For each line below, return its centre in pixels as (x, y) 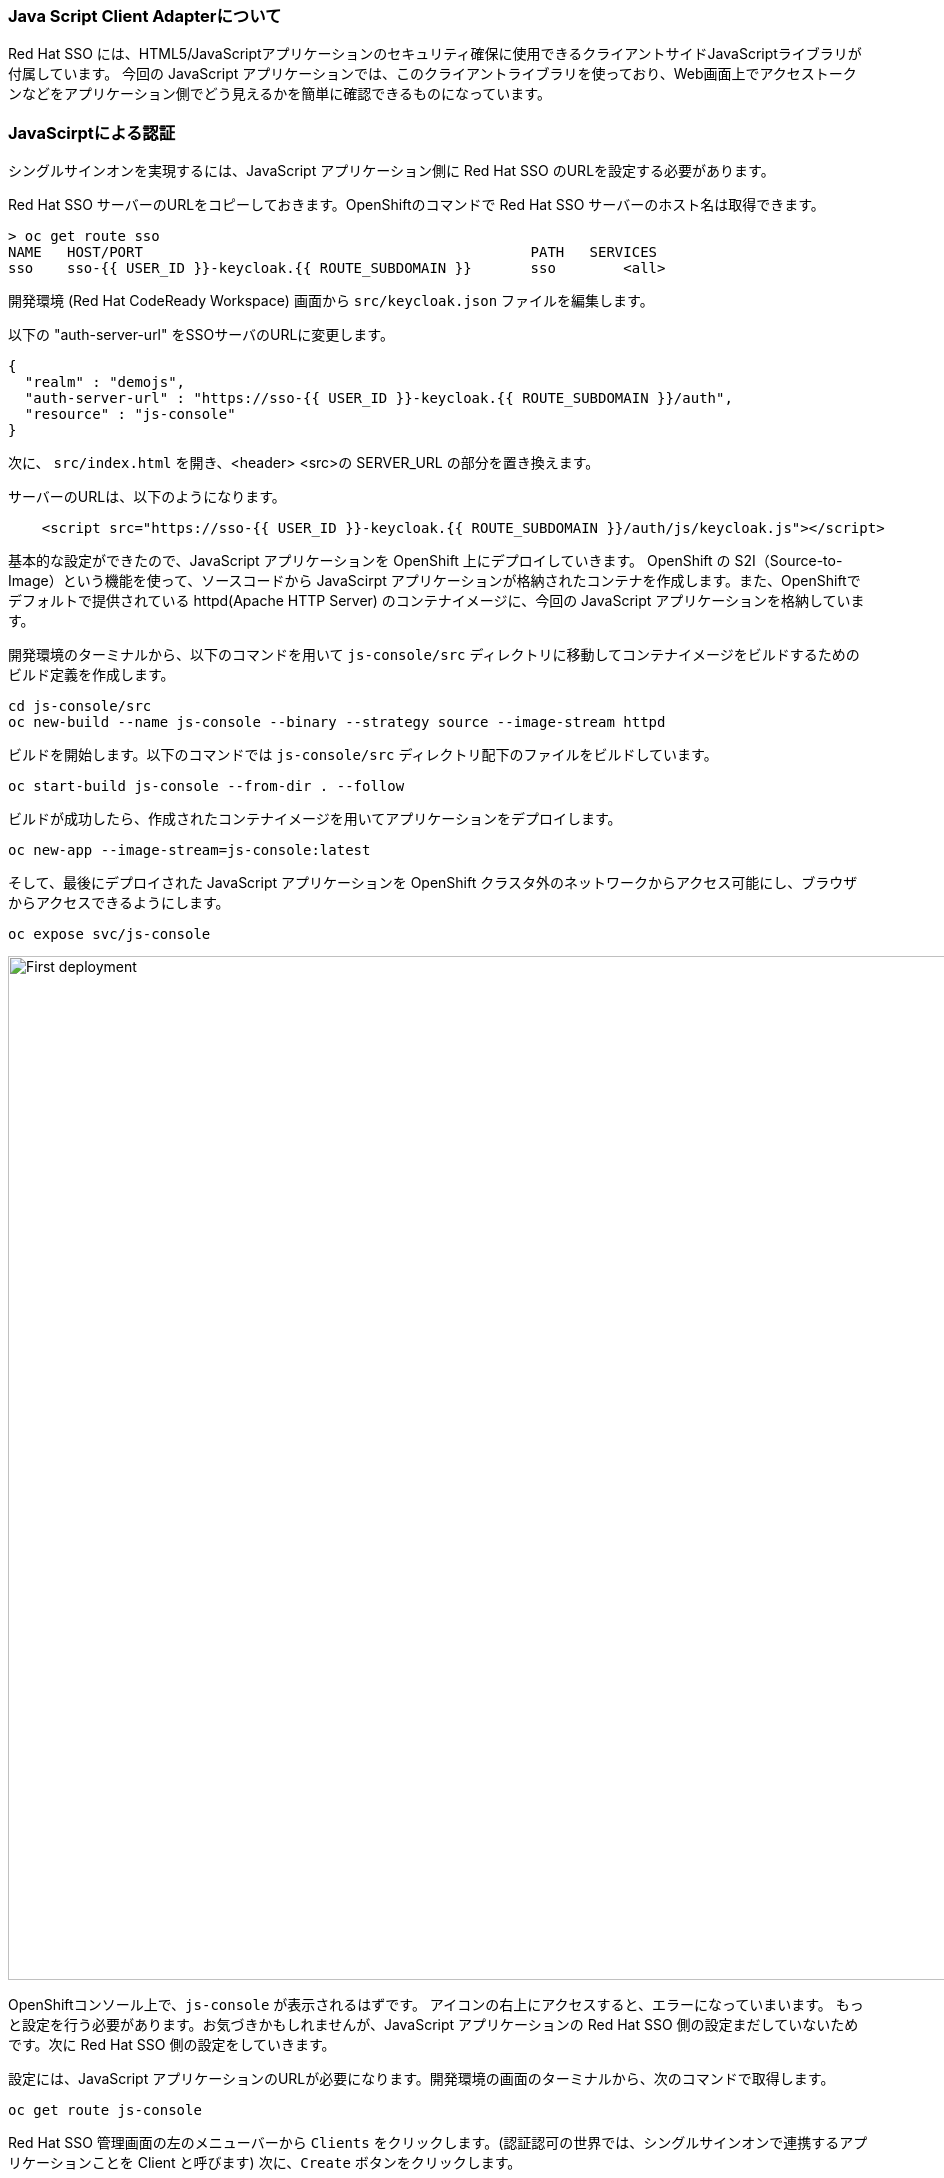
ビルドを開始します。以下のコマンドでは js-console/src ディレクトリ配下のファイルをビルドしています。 (363, 755)
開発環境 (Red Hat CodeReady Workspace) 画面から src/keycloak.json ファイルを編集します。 (331, 301)
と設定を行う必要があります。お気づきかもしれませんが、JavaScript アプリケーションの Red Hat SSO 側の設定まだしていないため (433, 2025)
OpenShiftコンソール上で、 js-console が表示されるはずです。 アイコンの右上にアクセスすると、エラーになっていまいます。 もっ (436, 2005)
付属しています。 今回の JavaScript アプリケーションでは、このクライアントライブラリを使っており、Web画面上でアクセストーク (432, 74)
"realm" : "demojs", (105, 382)
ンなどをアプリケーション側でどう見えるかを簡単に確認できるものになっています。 (279, 94)
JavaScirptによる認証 (92, 132)
